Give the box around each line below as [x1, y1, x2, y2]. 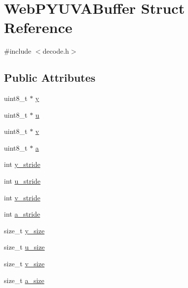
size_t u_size [4, 242, 45, 252]
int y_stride [4, 159, 40, 169]
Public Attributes [4, 70, 96, 85]
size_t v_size [4, 258, 45, 269]
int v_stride [4, 192, 40, 202]
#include [4, 46, 32, 56]
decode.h [42, 46, 69, 56]
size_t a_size [4, 275, 44, 285]
